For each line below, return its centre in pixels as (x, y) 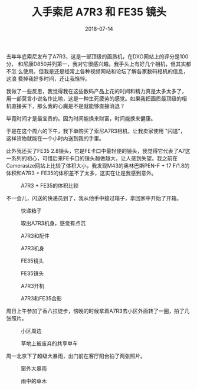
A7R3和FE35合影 (41, 298)
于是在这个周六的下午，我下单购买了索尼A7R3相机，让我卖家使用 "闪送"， (96, 131)
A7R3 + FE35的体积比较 (50, 185)
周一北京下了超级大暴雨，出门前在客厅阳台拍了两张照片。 (76, 356)
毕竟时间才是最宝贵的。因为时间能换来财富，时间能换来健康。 (81, 118)
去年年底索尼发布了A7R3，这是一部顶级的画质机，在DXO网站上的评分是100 (97, 56)
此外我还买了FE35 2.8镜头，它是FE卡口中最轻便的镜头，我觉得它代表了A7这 (98, 150)
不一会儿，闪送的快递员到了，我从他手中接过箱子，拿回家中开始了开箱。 (94, 198)
